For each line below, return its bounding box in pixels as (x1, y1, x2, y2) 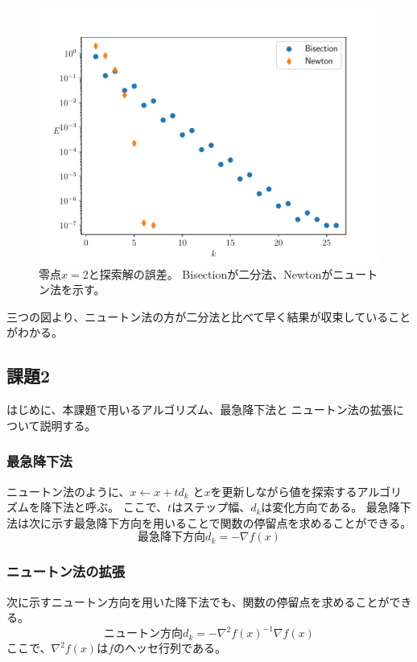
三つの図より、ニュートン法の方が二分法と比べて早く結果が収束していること (6, 308, 411, 325)
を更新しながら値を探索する (210, 482, 357, 499)
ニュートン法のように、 (6, 482, 130, 499)
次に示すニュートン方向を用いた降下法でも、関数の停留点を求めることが (6, 593, 390, 610)
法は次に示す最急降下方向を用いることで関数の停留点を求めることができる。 (6, 514, 412, 531)
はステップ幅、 (171, 499, 251, 515)
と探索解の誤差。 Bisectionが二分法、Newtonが (88, 265, 333, 282)
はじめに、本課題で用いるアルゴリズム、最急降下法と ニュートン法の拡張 (6, 401, 393, 418)
